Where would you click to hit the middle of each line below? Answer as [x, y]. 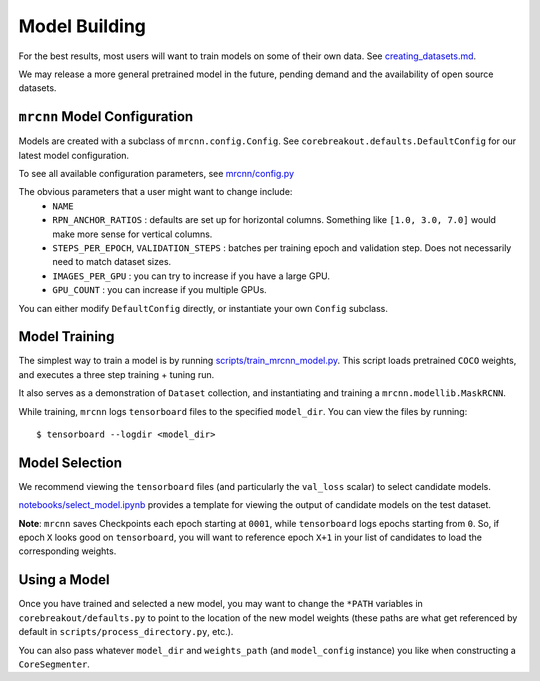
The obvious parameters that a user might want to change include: [155, 192]
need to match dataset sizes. [112, 262]
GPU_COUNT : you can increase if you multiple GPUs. [159, 290]
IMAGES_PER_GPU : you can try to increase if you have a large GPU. [191, 276]
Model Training [66, 336]
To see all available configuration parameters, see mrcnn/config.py [156, 174]
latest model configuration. [74, 155]
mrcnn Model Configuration [106, 116]
